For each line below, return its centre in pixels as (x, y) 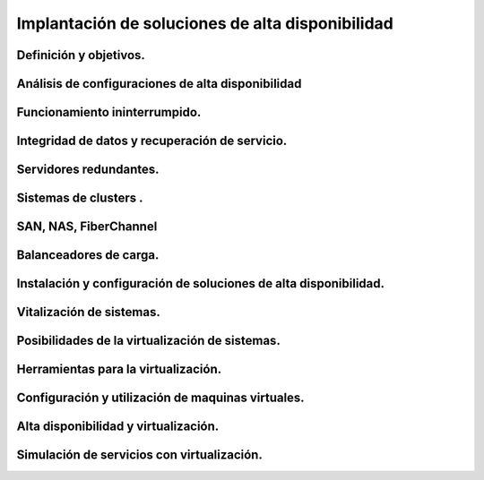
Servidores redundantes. (88, 170)
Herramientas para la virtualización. (119, 369)
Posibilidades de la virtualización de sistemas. (149, 341)
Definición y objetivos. (81, 55)
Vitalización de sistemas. (88, 312)
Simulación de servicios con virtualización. (140, 455)
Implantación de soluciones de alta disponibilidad (205, 23)
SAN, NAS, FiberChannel (87, 227)
